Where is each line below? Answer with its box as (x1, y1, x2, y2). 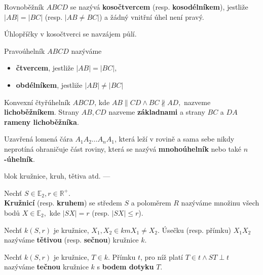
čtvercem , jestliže (16, 62, 74, 73)
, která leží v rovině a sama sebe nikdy (114, 133, 235, 144)
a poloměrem (131, 197, 171, 208)
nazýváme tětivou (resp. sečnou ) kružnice (4, 234, 139, 245)
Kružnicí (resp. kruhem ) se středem (4, 197, 122, 208)
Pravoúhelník (4, 45, 45, 56)
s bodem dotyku (97, 261, 154, 272)
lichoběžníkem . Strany (4, 107, 79, 117)
